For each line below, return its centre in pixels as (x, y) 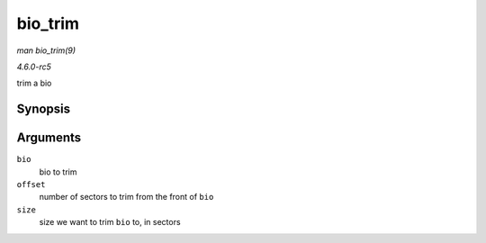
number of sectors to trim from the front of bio (126, 197)
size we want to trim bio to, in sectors (110, 222)
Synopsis (44, 109)
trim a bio (34, 83)
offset (31, 185)
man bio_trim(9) (46, 50)
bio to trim (58, 172)
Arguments (49, 138)
